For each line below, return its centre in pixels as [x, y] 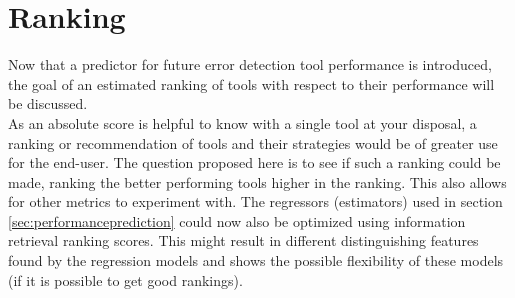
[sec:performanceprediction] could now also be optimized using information [237, 220]
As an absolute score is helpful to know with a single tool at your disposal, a [242, 122]
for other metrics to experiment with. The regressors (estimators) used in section [255, 201]
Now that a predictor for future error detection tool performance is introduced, [250, 64]
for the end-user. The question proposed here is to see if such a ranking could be [254, 162]
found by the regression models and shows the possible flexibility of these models [256, 260]
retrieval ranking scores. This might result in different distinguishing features [243, 240]
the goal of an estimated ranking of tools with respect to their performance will [251, 83]
